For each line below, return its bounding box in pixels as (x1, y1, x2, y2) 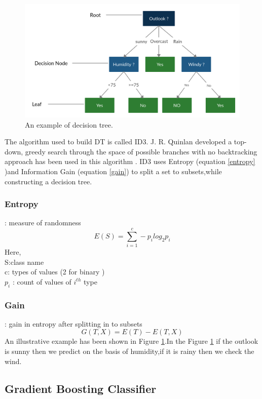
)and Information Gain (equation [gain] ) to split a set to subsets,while (5, 166, 222, 176)
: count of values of (12, 276, 71, 287)
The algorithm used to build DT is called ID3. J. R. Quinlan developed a (5, 136, 232, 147)
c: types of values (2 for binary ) (5, 266, 105, 277)
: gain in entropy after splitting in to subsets (5, 318, 142, 329)
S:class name (5, 256, 44, 267)
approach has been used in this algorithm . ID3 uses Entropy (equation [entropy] (5, 156, 255, 167)
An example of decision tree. (25, 119, 113, 130)
